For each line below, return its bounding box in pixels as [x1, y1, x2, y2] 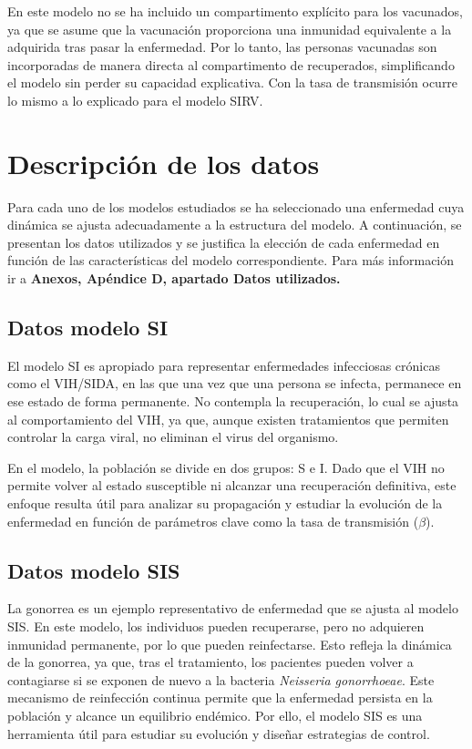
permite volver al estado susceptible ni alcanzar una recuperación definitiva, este [7, 476, 457, 495]
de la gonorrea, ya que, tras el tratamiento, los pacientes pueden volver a [7, 652, 414, 672]
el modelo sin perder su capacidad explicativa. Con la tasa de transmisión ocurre [7, 73, 458, 92]
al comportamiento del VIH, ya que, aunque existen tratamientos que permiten [7, 409, 449, 428]
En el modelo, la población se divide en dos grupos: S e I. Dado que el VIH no [7, 457, 445, 477]
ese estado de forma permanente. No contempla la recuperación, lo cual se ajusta [7, 392, 459, 411]
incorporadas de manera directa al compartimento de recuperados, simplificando [7, 55, 455, 74]
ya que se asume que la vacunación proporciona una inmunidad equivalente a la [7, 19, 452, 38]
